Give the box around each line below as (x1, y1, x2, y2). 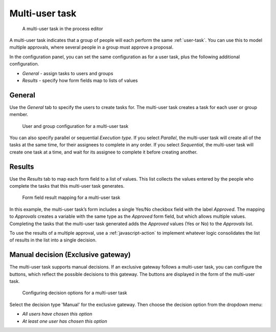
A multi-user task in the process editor (22, 26, 103, 32)
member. (9, 112, 28, 118)
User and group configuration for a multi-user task (22, 123, 129, 129)
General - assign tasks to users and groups (22, 70, 113, 76)
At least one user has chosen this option (22, 318, 107, 324)
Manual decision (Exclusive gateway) (9, 251, 131, 259)
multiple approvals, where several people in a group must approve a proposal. (9, 44, 174, 51)
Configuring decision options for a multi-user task (22, 290, 127, 296)
